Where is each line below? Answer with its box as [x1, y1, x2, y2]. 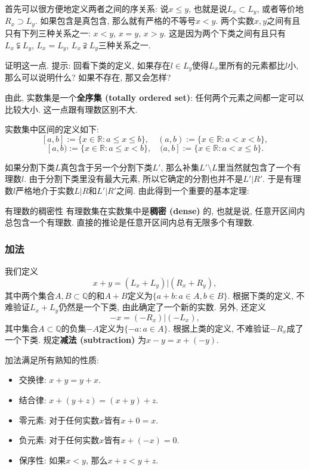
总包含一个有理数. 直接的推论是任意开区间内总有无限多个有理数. [5, 216, 255, 228]
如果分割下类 [5, 160, 55, 173]
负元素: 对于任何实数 [18, 434, 100, 446]
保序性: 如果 [18, 453, 66, 466]
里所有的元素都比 [218, 58, 286, 71]
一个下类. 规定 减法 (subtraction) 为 [5, 333, 146, 346]
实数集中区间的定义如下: [5, 123, 99, 135]
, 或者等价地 [257, 2, 304, 14]
